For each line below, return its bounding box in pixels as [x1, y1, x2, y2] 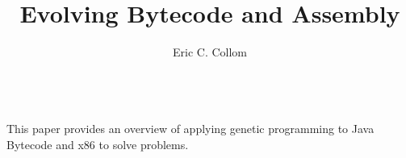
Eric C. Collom [172, 44, 247, 60]
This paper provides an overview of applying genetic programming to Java [6, 120, 375, 137]
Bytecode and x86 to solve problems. [6, 135, 189, 152]
